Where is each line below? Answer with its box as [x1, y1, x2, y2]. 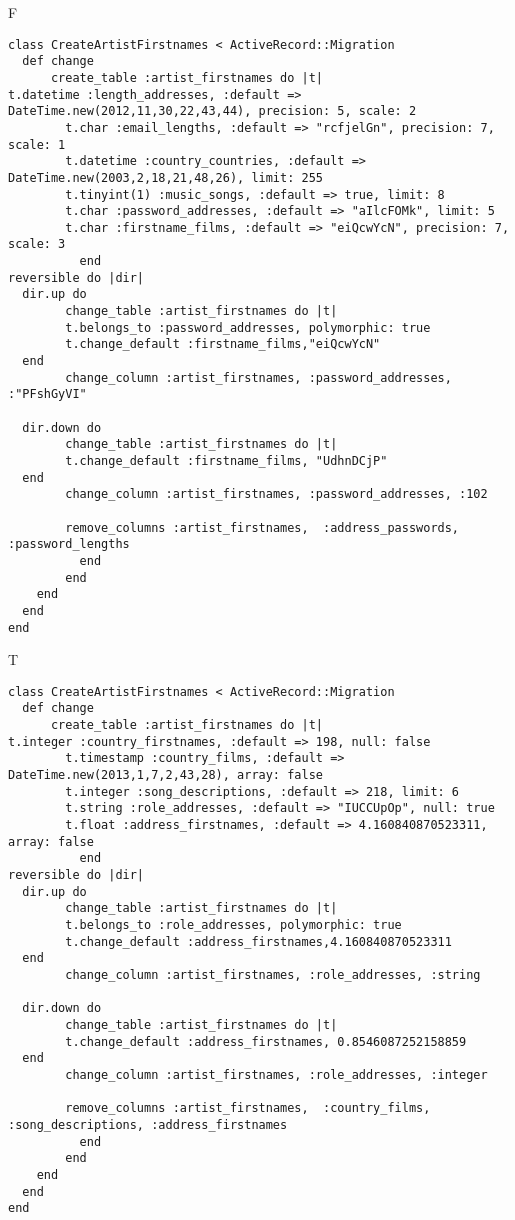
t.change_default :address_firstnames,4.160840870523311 [65, 934, 452, 949]
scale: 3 [8, 237, 66, 252]
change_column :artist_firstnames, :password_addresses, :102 [65, 487, 488, 502]
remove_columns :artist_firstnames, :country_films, [65, 1101, 431, 1116]
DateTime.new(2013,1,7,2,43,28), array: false [8, 768, 323, 783]
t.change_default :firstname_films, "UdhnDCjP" [65, 454, 388, 468]
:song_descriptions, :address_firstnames [8, 1117, 288, 1132]
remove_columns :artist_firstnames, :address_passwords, [65, 520, 460, 535]
